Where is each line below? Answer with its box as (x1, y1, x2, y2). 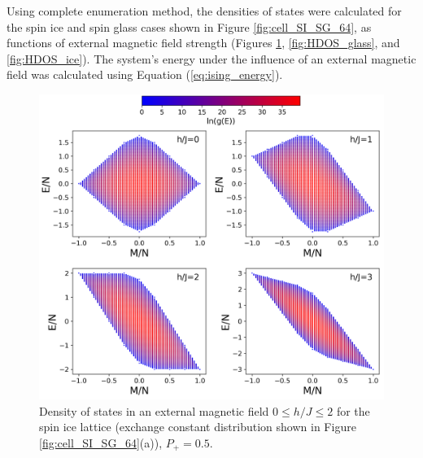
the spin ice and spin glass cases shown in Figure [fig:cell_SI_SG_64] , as (7, 18, 372, 35)
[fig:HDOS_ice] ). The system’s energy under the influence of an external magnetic (7, 50, 416, 67)
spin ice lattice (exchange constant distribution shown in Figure (39, 418, 356, 435)
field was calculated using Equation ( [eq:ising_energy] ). (7, 66, 283, 83)
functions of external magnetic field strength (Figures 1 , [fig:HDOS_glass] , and (7, 34, 400, 51)
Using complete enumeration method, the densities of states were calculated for (7, 2, 402, 19)
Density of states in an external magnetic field (39, 402, 269, 419)
